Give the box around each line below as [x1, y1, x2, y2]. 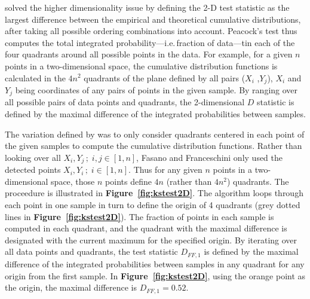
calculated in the [5, 71, 66, 84]
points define [105, 175, 152, 187]
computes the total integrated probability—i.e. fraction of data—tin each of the [5, 36, 295, 48]
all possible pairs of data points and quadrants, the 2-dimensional [5, 96, 245, 108]
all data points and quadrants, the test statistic [5, 245, 178, 258]
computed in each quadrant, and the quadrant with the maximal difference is [5, 222, 287, 234]
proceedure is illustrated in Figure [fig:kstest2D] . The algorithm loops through [5, 187, 303, 199]
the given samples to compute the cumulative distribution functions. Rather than [5, 139, 302, 152]
